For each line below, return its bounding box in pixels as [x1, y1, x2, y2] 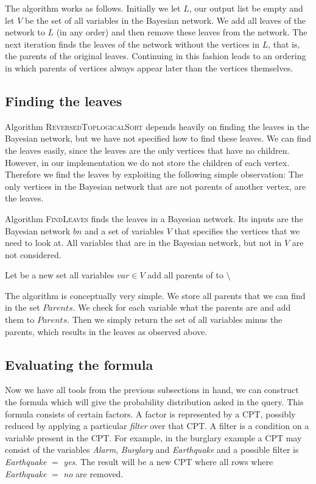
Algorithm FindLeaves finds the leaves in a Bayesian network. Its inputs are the [5, 212, 303, 225]
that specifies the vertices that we [174, 224, 300, 237]
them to [5, 313, 35, 326]
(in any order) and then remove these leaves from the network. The [56, 26, 307, 38]
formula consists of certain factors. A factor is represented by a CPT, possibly [5, 407, 296, 420]
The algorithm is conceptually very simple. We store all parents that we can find [5, 289, 306, 302]
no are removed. [63, 467, 124, 480]
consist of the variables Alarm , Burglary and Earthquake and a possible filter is [5, 443, 299, 456]
